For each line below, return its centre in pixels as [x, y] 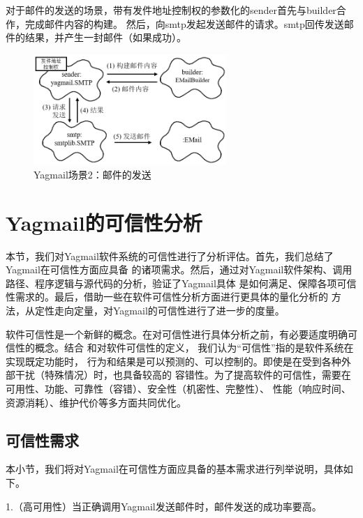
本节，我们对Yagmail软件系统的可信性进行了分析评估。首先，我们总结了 [170, 256]
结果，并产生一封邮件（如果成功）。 [105, 37]
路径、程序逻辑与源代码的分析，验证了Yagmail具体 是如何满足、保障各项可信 [181, 283]
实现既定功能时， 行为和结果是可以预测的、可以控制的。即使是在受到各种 [173, 361]
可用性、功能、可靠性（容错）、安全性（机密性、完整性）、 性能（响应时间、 [178, 389]
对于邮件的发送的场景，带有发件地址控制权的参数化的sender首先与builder [171, 10]
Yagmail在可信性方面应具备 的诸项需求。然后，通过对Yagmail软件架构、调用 [179, 269]
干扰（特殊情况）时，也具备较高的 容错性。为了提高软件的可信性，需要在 [183, 375]
